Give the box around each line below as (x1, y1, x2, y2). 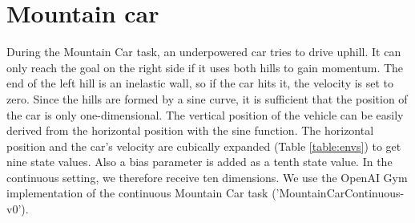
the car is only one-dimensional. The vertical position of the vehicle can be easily (6, 106, 404, 123)
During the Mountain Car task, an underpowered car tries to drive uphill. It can (6, 43, 401, 60)
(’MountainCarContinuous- (272, 184, 405, 201)
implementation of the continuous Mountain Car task (6, 184, 268, 201)
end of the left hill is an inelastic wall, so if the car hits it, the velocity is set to (6, 75, 394, 91)
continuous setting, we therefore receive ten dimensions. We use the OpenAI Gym (6, 168, 408, 185)
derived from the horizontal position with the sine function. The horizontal (6, 122, 374, 139)
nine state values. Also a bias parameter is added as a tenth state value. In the (6, 153, 393, 170)
